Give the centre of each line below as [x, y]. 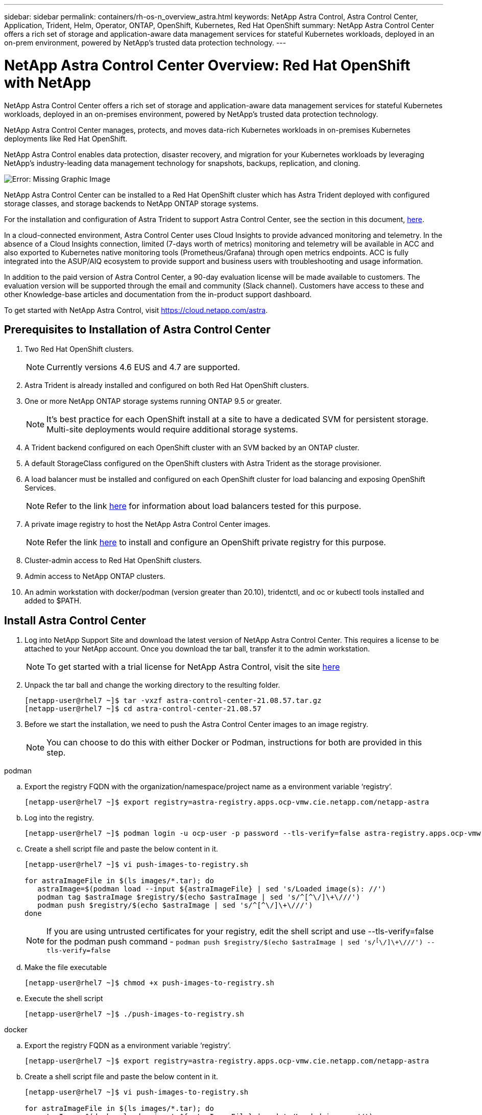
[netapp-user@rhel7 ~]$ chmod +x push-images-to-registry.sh [149, 983]
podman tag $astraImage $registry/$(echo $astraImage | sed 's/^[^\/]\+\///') [199, 897]
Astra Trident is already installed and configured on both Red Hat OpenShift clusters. [167, 385]
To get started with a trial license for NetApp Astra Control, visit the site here [193, 667]
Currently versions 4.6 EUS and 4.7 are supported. [143, 367]
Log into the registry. [59, 818]
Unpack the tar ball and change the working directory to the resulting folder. [152, 685]
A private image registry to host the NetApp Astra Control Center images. [148, 524]
